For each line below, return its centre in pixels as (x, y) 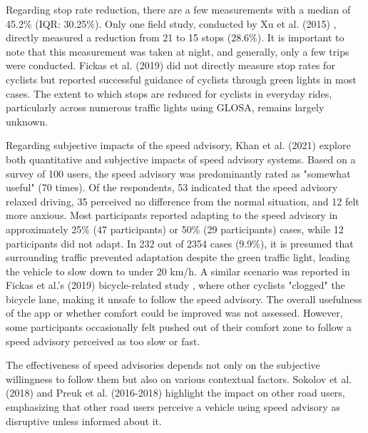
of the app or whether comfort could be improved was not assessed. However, (174, 313)
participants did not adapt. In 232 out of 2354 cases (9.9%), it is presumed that (180, 243)
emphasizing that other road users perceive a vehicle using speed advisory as (173, 407)
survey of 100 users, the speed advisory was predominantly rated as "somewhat (178, 173)
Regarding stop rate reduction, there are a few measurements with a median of (178, 9)
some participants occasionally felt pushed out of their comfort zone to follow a (179, 327)
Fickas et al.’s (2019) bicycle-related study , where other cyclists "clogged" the (175, 285)
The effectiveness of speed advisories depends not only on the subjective (163, 365)
